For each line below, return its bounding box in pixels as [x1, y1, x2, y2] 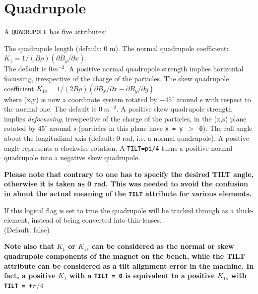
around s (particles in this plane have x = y [49, 123, 183, 133]
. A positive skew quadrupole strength [116, 104, 232, 114]
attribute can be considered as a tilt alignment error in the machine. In [4, 260, 254, 271]
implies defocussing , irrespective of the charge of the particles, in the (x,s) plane [4, 113, 247, 123]
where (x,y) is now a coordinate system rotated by [4, 94, 157, 104]
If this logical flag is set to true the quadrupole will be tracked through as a [4, 205, 234, 215]
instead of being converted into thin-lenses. [31, 215, 162, 225]
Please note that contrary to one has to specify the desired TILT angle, [4, 169, 254, 179]
